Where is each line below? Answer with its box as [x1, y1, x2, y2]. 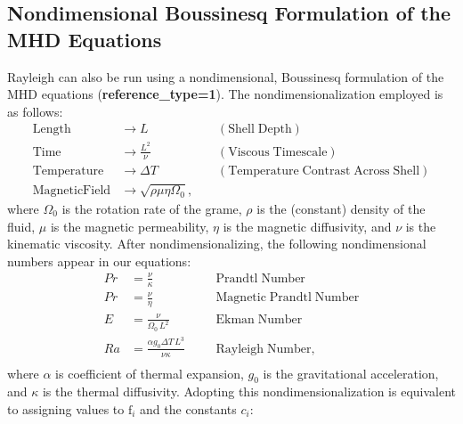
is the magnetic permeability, [50, 216, 209, 235]
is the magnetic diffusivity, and [223, 216, 392, 235]
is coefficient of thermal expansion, [55, 363, 244, 382]
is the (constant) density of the [256, 199, 426, 217]
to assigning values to [7, 400, 125, 419]
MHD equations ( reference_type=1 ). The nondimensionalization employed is [7, 85, 443, 103]
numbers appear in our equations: [7, 251, 191, 270]
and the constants [140, 400, 237, 419]
